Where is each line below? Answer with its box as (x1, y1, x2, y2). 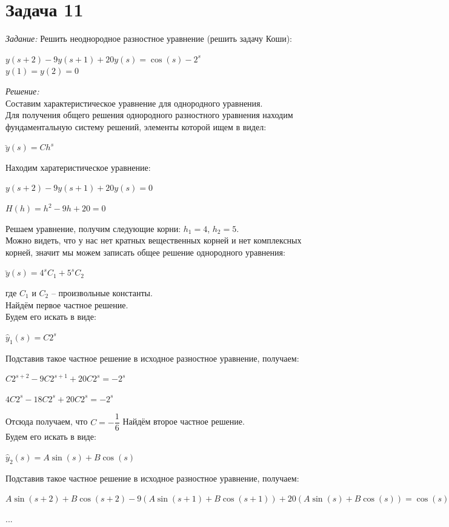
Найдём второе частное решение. (122, 415, 245, 428)
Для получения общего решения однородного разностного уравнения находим (5, 108, 293, 121)
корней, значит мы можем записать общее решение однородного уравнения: (5, 245, 285, 258)
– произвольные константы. (51, 287, 153, 299)
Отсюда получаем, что (5, 415, 88, 428)
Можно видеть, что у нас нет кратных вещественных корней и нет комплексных (5, 234, 302, 247)
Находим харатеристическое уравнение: (5, 161, 151, 173)
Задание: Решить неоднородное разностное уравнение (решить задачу (5, 32, 264, 45)
